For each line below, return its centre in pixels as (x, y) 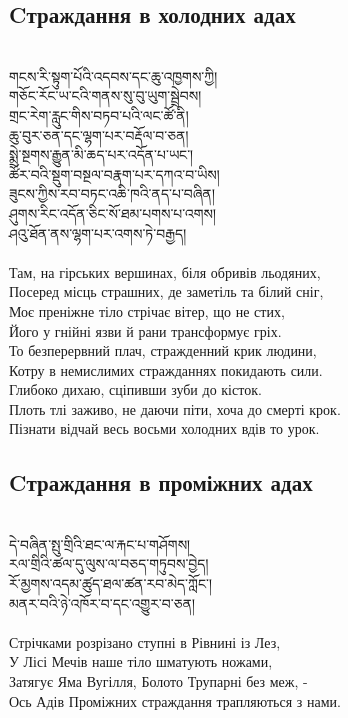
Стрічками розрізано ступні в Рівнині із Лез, (145, 641)
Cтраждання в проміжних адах (161, 482)
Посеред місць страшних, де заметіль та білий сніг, (166, 291)
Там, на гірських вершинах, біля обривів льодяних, (165, 271)
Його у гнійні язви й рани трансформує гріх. (145, 330)
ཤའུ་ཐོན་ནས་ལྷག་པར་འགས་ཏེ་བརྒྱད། (98, 232)
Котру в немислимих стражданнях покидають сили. (166, 369)
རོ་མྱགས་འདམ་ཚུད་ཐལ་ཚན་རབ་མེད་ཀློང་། (111, 583)
